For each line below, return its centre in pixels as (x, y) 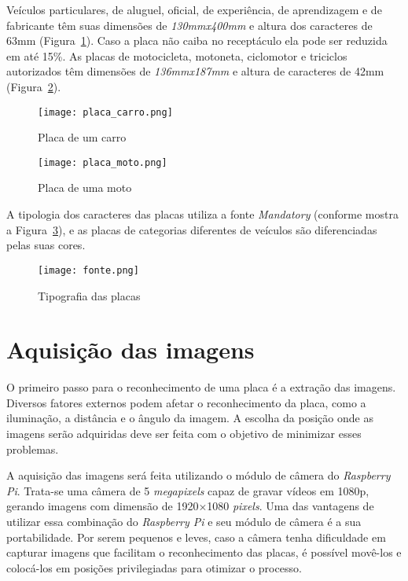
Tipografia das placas (89, 295)
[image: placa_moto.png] (103, 162)
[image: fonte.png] (88, 270)
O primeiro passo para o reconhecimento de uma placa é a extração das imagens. (201, 387)
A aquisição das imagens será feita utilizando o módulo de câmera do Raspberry (198, 475)
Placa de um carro (82, 137)
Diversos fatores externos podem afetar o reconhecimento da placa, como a (186, 402)
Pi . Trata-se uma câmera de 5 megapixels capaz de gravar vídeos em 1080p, (188, 490)
